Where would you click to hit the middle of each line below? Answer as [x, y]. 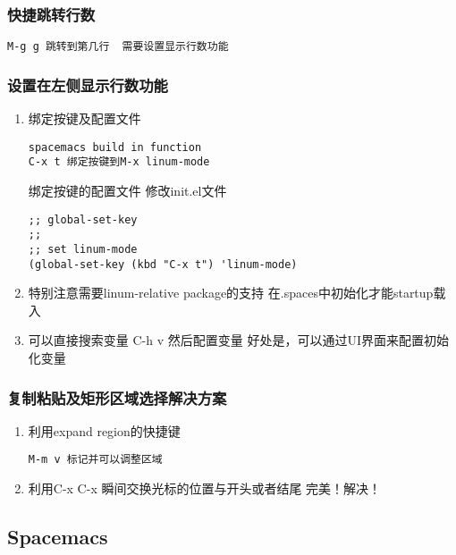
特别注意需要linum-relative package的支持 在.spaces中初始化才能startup [231, 293]
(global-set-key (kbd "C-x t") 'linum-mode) [163, 264]
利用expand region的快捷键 [104, 430]
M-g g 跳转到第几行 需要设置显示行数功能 [118, 47]
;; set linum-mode [83, 249]
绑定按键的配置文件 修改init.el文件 [127, 190]
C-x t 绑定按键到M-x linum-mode [119, 162]
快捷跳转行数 [51, 14]
